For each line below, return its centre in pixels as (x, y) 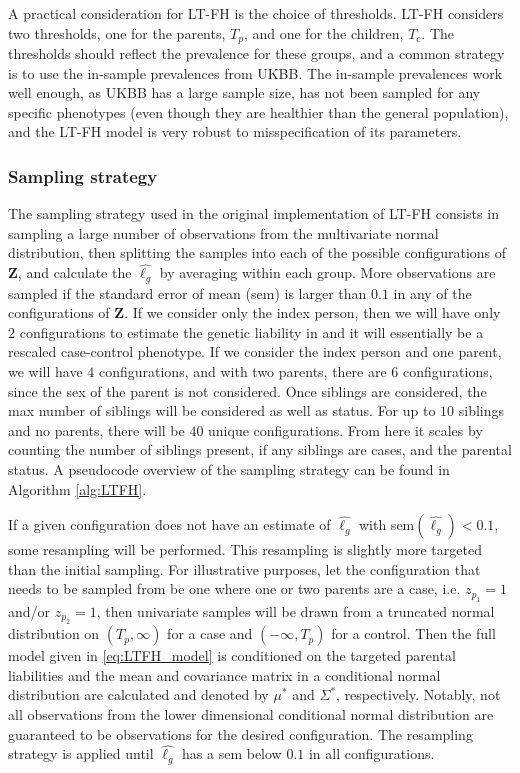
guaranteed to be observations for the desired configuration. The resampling (240, 733)
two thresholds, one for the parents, (117, 32)
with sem (386, 524)
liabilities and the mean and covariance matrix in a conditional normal (224, 674)
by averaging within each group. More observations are (327, 272)
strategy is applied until (81, 753)
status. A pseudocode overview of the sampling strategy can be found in (229, 469)
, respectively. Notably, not (418, 694)
